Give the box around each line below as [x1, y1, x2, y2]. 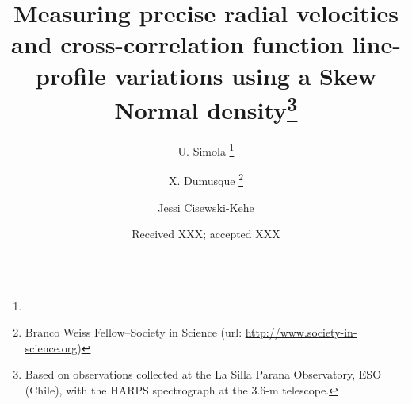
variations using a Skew [114, 59, 376, 91]
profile [36, 59, 106, 91]
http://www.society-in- [245, 324, 357, 341]
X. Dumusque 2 [168, 170, 243, 188]
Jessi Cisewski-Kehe [158, 198, 254, 215]
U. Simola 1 [177, 140, 235, 159]
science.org [25, 339, 78, 356]
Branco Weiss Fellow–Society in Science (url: [25, 324, 242, 341]
